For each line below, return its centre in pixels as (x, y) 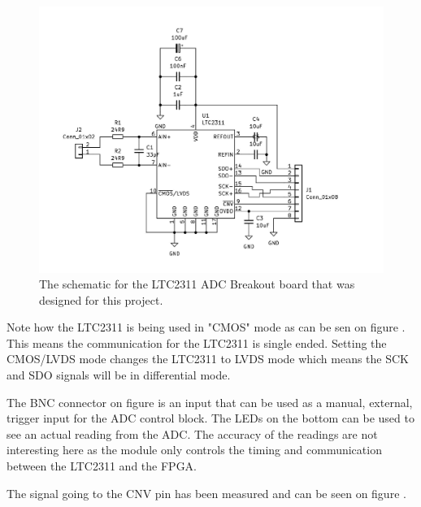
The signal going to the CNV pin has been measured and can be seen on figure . (206, 493)
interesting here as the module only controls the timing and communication (194, 450)
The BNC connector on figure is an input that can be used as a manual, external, (210, 402)
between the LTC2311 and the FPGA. (102, 466)
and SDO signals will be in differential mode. (119, 375)
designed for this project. (101, 299)
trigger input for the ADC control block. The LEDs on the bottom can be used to (210, 418)
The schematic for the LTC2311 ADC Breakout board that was (197, 284)
